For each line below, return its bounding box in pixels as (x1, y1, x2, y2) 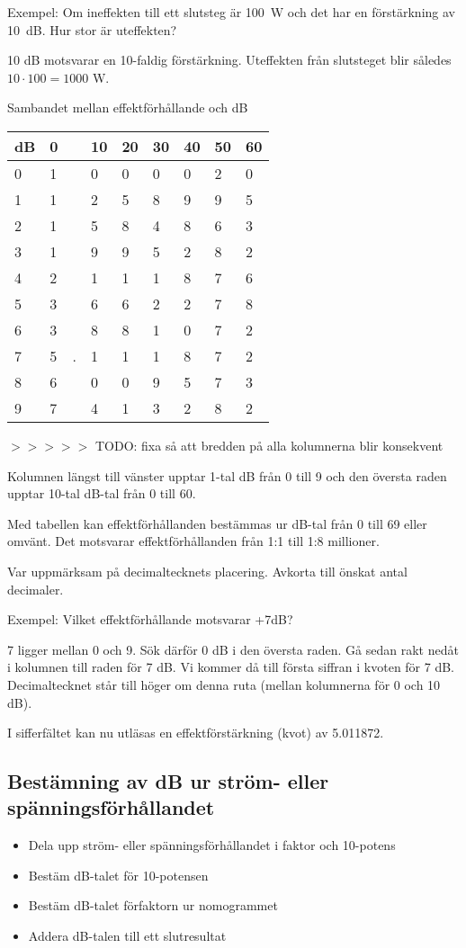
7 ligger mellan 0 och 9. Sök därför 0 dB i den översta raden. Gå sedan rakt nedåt (7, 639, 459, 658)
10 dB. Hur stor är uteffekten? (7, 20, 177, 39)
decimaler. (7, 579, 64, 598)
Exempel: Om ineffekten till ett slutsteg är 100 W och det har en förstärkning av (7, 3, 455, 21)
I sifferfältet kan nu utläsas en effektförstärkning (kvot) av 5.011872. (7, 723, 384, 742)
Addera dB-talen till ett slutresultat (28, 926, 227, 945)
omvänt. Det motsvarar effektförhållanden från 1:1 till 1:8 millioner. (7, 532, 380, 550)
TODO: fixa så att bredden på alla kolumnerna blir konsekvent (94, 435, 444, 454)
